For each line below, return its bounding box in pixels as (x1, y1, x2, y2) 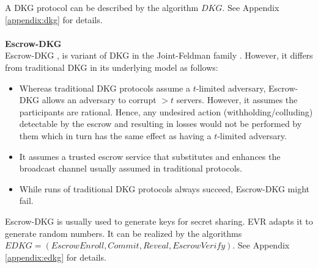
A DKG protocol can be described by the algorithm (5, 1, 199, 13)
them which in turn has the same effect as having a (19, 129, 212, 142)
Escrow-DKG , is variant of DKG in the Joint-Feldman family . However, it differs (5, 49, 313, 62)
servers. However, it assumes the (176, 93, 298, 106)
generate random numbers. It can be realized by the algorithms (5, 226, 242, 239)
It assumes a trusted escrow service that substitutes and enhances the (19, 150, 281, 162)
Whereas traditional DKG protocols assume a (19, 81, 190, 94)
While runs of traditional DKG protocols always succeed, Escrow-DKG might (19, 182, 310, 195)
